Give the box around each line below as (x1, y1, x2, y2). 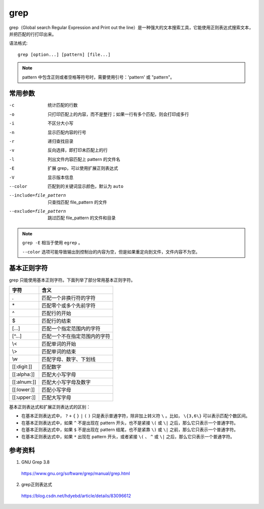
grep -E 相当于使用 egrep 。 (22, 240, 83, 246)
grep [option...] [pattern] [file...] (18, 51, 111, 57)
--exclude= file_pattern (9, 208, 66, 214)
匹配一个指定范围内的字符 (42, 325, 101, 332)
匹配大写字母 (42, 394, 71, 401)
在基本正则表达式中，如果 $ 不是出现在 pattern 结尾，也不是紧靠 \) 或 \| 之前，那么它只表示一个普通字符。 (21, 427, 239, 433)
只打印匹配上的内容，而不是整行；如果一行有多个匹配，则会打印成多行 (47, 111, 189, 117)
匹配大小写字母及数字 (42, 379, 91, 385)
